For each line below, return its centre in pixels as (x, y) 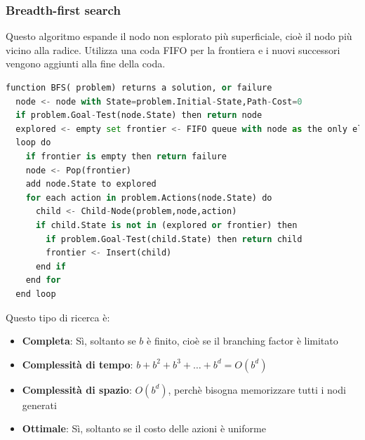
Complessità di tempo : (78, 364)
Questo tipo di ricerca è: (58, 317)
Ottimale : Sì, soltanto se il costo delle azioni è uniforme (144, 428)
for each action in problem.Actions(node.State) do (149, 198)
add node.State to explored (91, 184)
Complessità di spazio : (77, 389)
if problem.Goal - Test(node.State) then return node (139, 115)
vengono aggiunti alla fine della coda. (86, 64)
